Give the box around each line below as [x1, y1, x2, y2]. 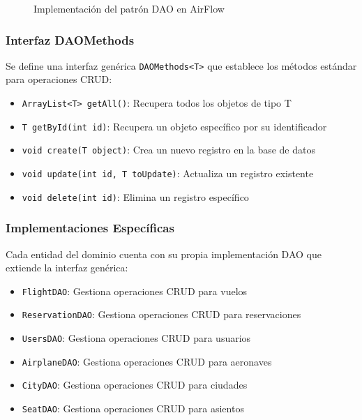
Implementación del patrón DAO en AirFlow [33, 1, 225, 15]
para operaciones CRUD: [6, 72, 112, 87]
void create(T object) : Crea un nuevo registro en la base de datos [22, 142, 315, 157]
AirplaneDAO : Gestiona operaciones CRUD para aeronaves [22, 354, 272, 368]
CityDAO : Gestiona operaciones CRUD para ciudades [22, 377, 248, 392]
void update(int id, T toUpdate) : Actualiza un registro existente [22, 166, 314, 181]
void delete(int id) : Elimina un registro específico [22, 189, 249, 204]
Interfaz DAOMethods [6, 31, 135, 48]
